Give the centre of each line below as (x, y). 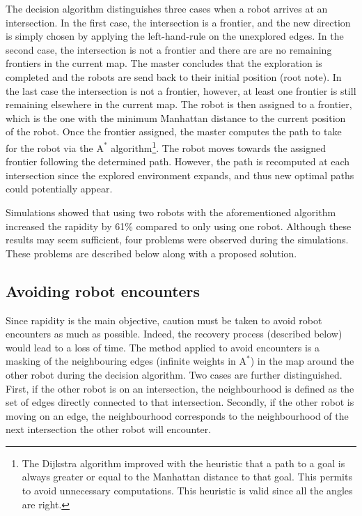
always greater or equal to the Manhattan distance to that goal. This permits (187, 477)
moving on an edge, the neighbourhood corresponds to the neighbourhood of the (177, 415)
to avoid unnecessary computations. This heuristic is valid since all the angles (187, 491)
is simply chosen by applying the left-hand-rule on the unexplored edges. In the (175, 36)
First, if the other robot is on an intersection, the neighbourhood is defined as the (180, 388)
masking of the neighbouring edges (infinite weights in (121, 361)
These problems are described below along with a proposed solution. (151, 253)
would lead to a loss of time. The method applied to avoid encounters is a (163, 347)
